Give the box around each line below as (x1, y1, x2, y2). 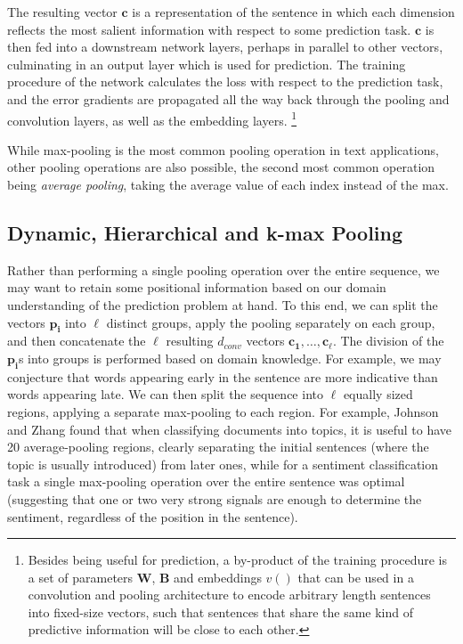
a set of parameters (28, 567, 134, 586)
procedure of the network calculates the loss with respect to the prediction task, (7, 72, 443, 91)
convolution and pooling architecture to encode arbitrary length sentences (28, 585, 431, 604)
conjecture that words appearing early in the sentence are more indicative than (7, 367, 438, 386)
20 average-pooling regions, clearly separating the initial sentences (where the (7, 437, 429, 456)
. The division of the (332, 331, 444, 350)
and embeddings (174, 567, 262, 586)
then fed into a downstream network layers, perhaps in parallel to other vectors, (7, 37, 443, 56)
